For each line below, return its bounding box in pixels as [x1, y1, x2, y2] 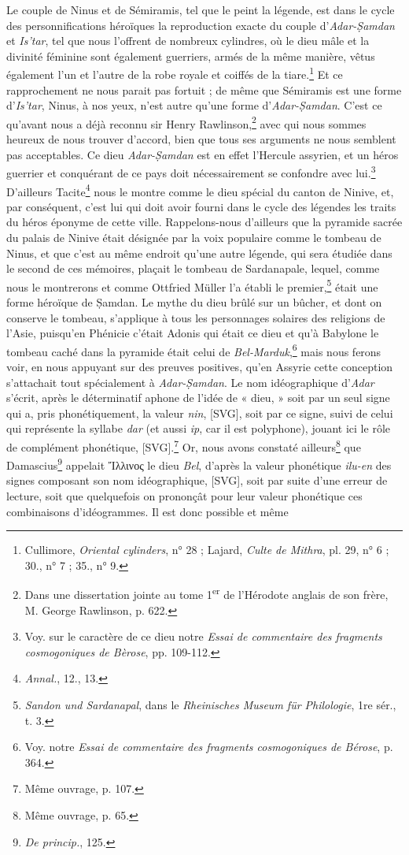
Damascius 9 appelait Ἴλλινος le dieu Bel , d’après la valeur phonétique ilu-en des [6, 455, 392, 473]
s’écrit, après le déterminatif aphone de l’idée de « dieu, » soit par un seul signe [6, 389, 390, 406]
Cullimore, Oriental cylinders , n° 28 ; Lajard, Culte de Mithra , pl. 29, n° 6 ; [24, 541, 389, 558]
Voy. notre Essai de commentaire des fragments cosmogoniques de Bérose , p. [24, 738, 393, 755]
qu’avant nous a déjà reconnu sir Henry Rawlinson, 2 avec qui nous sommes [6, 113, 367, 132]
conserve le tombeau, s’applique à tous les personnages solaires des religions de [6, 309, 385, 325]
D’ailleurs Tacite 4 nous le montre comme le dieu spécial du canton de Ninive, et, [6, 180, 394, 199]
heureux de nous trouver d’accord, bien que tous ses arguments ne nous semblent [6, 131, 396, 147]
